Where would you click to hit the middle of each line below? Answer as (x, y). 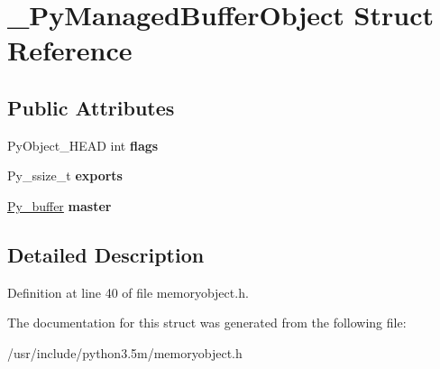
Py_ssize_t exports (65, 175)
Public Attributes (91, 107)
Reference (70, 50)
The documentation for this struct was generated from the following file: (207, 323)
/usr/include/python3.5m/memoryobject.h (125, 352)
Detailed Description (106, 254)
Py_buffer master (60, 205)
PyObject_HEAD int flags (83, 145)
